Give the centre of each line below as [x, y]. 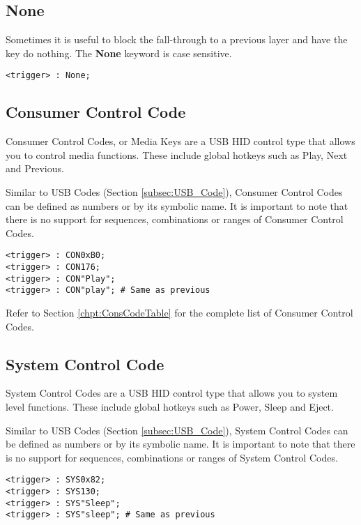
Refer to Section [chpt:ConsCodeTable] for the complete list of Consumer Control [179, 313]
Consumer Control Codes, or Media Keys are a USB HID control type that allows [180, 141]
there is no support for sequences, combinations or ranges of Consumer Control [175, 219]
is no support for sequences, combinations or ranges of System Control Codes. [172, 457]
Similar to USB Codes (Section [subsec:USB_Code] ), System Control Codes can [177, 430]
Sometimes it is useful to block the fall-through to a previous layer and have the [177, 39]
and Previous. [35, 168]
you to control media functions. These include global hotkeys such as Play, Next [177, 154]
